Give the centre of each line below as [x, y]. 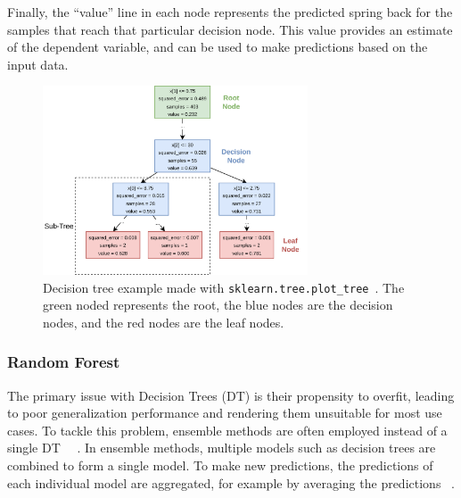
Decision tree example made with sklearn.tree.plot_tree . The [224, 287]
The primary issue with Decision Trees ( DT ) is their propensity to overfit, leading [231, 395]
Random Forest [64, 362]
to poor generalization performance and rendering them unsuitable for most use [225, 413]
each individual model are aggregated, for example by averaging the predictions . [231, 482]
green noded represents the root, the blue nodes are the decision [218, 305]
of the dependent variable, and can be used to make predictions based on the [218, 47]
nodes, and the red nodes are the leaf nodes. [164, 322]
